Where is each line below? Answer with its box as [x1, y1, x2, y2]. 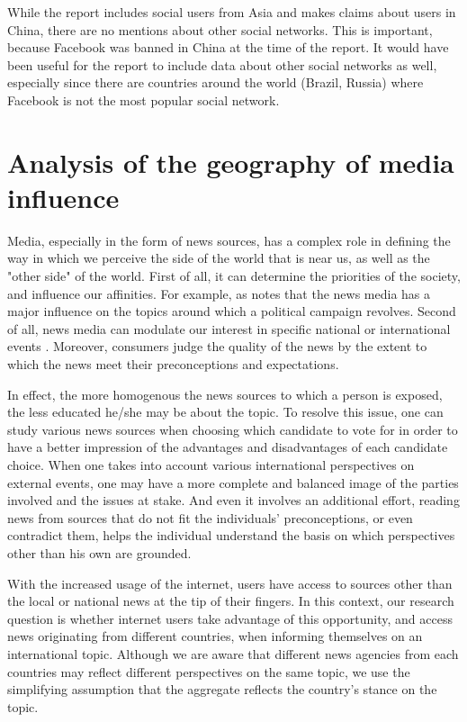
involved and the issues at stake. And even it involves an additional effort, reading [7, 491, 460, 510]
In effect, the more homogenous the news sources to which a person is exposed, [7, 384, 443, 403]
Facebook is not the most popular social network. [7, 90, 280, 109]
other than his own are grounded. [7, 543, 192, 562]
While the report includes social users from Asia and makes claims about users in [7, 3, 456, 21]
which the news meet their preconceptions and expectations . [7, 355, 339, 374]
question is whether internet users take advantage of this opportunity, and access [7, 609, 453, 627]
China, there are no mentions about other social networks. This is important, [7, 20, 433, 39]
